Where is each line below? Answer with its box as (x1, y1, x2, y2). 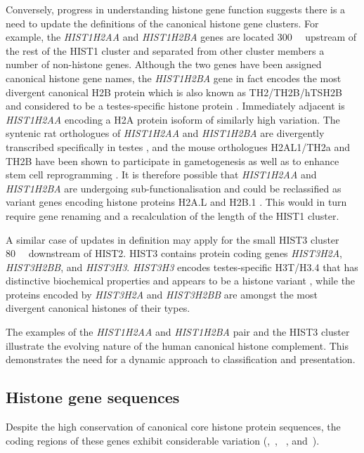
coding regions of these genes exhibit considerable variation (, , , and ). (6, 433, 320, 447)
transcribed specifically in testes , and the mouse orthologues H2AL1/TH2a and (6, 139, 350, 154)
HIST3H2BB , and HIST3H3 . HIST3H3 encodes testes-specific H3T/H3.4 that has (6, 259, 358, 274)
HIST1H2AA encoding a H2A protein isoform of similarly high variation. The (6, 112, 340, 126)
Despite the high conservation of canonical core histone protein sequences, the (6, 419, 341, 434)
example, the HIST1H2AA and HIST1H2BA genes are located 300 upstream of (6, 29, 357, 44)
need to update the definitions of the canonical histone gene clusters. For (6, 15, 319, 30)
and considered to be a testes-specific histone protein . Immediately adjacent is (6, 98, 345, 113)
